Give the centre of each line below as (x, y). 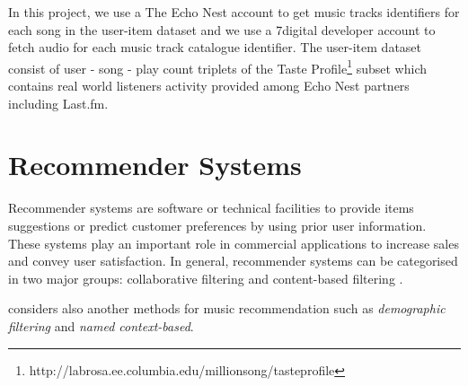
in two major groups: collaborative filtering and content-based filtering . (206, 278)
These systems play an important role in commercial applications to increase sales (234, 243)
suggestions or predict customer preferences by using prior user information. (217, 225)
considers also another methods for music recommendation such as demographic (227, 308)
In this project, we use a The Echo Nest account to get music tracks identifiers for (234, 12)
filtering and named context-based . (101, 325)
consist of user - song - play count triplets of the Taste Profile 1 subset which (218, 66)
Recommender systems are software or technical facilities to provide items (211, 208)
